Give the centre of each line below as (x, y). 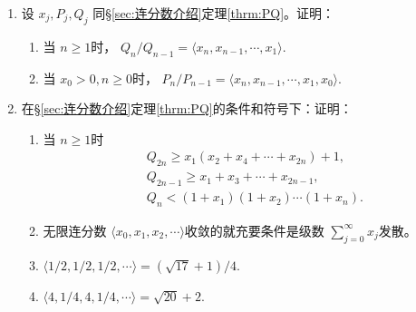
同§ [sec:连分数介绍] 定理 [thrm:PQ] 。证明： (214, 13)
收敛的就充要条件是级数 (254, 230)
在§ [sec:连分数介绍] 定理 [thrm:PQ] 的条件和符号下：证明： (187, 108)
